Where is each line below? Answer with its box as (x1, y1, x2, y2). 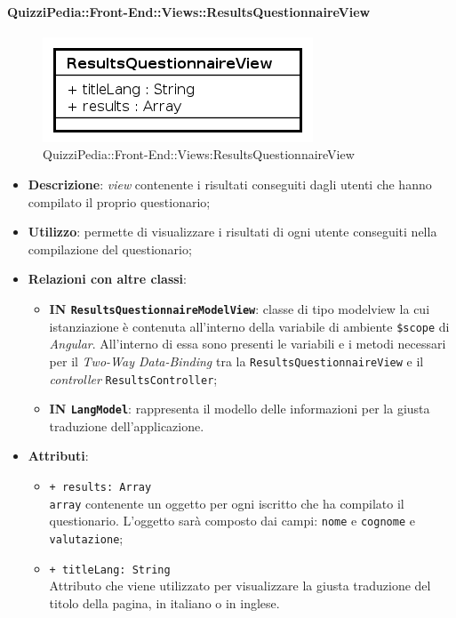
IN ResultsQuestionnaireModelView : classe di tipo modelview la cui (49, 299, 430, 317)
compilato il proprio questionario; (28, 192, 211, 211)
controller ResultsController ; (49, 369, 218, 388)
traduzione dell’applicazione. (49, 416, 204, 435)
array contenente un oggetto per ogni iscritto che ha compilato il (49, 494, 404, 512)
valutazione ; (49, 528, 124, 547)
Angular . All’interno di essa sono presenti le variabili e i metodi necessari (49, 334, 446, 353)
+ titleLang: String (49, 563, 171, 576)
